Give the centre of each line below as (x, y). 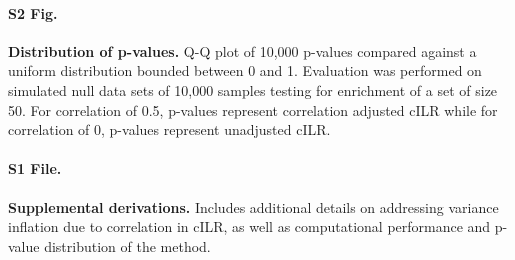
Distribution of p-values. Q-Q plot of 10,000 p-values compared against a (242, 50)
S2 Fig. (33, 12)
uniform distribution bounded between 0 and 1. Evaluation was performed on (245, 70)
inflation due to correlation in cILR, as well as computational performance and (249, 226)
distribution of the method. (127, 245)
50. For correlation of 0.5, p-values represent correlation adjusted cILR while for (253, 109)
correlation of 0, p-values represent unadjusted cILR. (169, 129)
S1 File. (35, 168)
